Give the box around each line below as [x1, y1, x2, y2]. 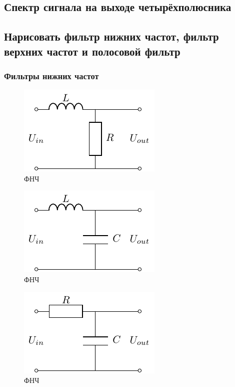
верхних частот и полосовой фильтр [4, 43, 180, 59]
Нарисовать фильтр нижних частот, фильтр [4, 29, 219, 44]
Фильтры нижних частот [4, 69, 99, 82]
